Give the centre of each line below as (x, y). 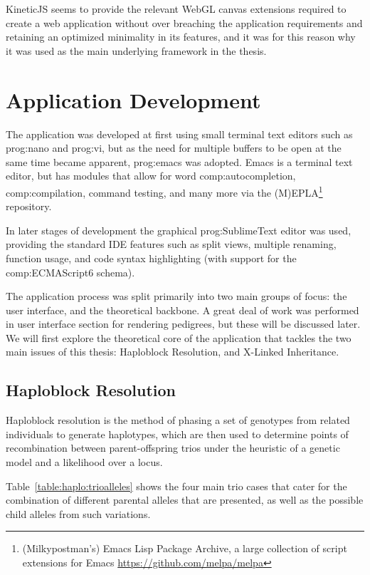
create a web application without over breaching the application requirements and (184, 22)
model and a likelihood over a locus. (84, 462)
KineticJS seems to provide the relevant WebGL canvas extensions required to (176, 9)
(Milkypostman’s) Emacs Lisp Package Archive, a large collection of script (185, 548)
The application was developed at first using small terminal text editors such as (179, 134)
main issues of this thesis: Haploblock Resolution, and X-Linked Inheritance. (173, 352)
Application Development (133, 99)
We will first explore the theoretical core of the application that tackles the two (179, 337)
